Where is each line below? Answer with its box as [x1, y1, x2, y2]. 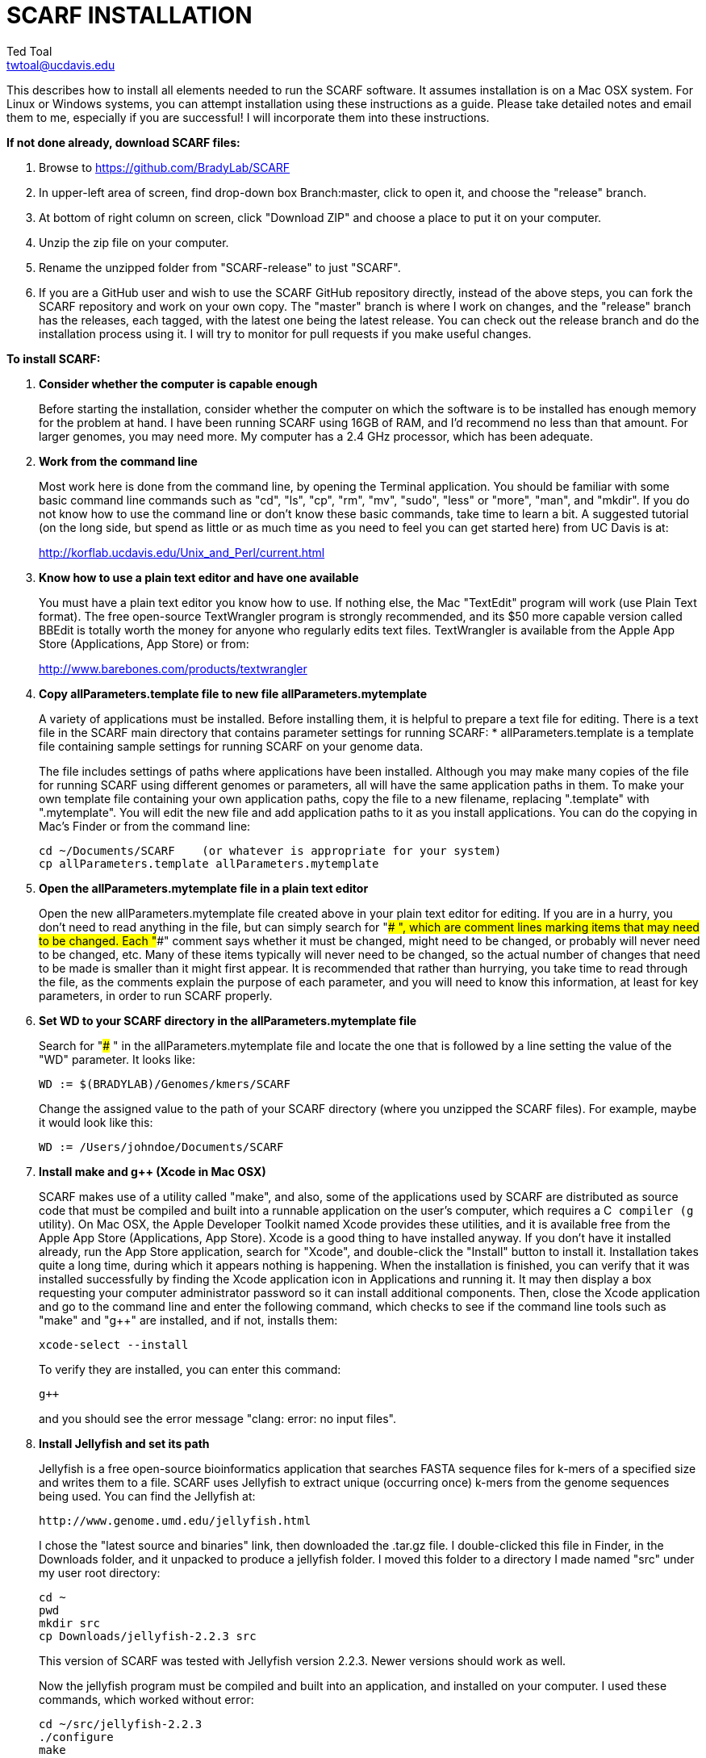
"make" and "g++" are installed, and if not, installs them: [39, 1312, 338, 1327]
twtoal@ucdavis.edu [6, 57, 115, 72]
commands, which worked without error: [39, 1692, 254, 1706]
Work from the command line [39, 454, 198, 468]
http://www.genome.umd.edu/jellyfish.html [39, 1513, 311, 1527]
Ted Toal [6, 44, 52, 58]
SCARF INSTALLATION [6, 2, 253, 29]
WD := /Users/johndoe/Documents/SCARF [39, 1140, 284, 1153]
